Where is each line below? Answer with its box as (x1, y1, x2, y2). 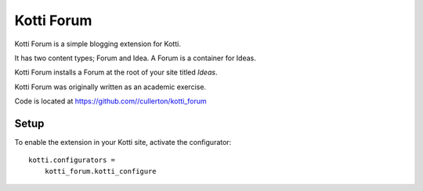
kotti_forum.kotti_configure (44, 167, 157, 175)
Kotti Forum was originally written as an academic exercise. (14, 82, 207, 92)
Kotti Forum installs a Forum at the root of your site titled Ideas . (14, 67, 218, 77)
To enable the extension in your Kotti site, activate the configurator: (14, 138, 232, 147)
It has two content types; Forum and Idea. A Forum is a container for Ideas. (14, 53, 256, 63)
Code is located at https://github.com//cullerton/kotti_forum (14, 96, 207, 106)
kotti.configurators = (28, 156, 116, 164)
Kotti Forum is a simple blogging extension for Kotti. (14, 39, 182, 49)
